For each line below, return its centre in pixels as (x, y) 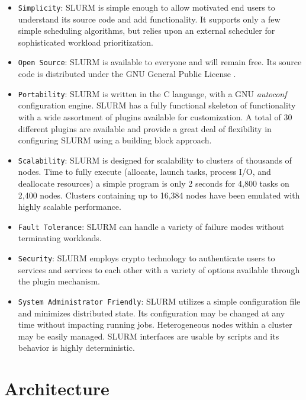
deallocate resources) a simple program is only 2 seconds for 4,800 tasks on (154, 183)
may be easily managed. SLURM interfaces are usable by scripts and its (149, 336)
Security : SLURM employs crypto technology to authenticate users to (146, 258)
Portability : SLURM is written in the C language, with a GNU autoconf (152, 93)
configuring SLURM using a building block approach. (115, 140)
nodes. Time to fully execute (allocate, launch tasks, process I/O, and (144, 172)
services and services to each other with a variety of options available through (159, 269)
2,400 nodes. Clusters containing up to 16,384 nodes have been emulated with (159, 195)
